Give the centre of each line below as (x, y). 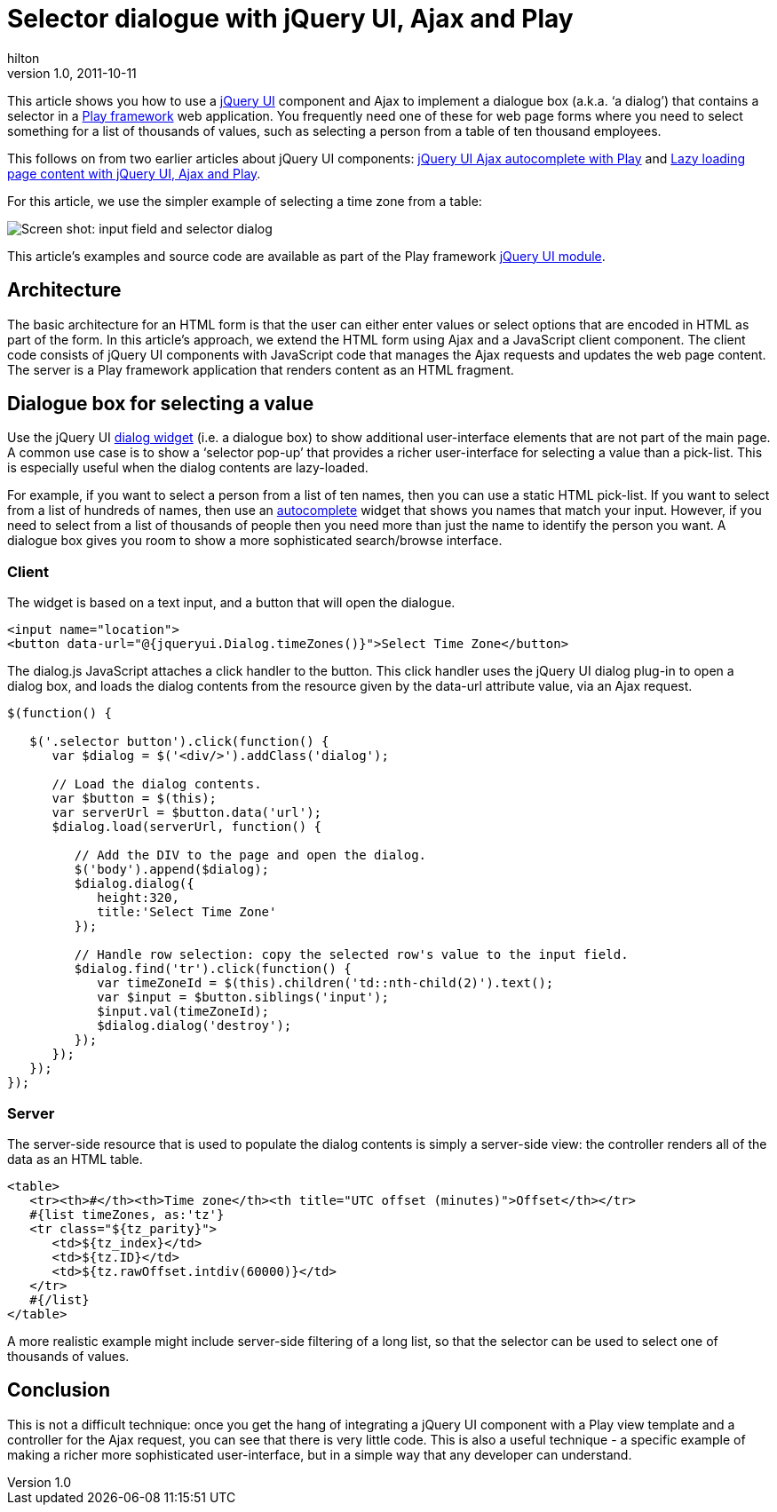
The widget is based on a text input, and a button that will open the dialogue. (231, 603)
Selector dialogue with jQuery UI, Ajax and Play (290, 19)
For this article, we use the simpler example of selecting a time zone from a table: (245, 201)
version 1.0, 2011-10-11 (72, 73)
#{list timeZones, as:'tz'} (127, 1214)
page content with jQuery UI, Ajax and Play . (134, 173)
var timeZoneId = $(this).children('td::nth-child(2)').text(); (325, 983)
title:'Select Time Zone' (187, 912)
